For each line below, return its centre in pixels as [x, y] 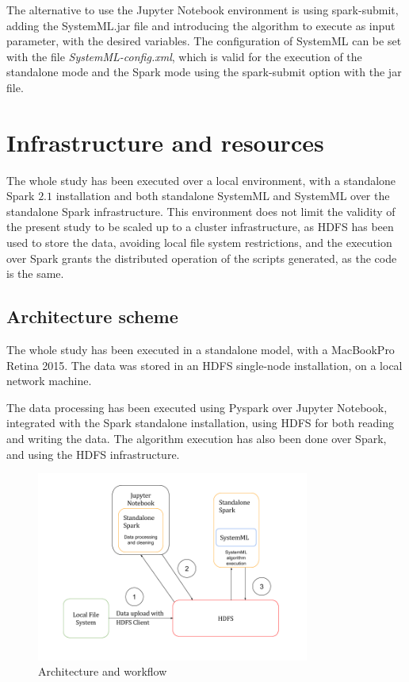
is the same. [35, 274]
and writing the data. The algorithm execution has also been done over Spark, [197, 439]
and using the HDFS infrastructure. [93, 454]
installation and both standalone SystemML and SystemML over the [223, 196]
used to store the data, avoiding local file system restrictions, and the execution [199, 243]
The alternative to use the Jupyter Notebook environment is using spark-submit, [203, 10]
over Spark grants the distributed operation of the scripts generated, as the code [202, 258]
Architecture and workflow [103, 671]
